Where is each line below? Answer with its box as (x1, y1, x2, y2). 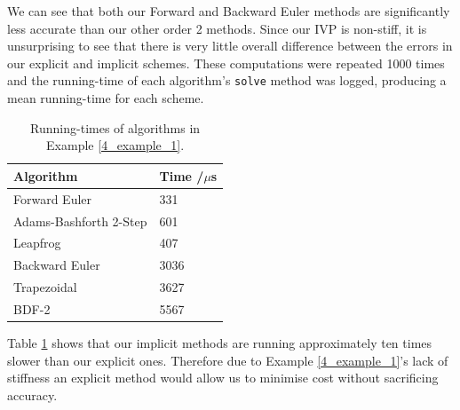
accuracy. (7, 385, 58, 404)
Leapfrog (13, 233, 61, 252)
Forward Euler (13, 189, 92, 208)
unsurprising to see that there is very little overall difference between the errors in (7, 36, 453, 55)
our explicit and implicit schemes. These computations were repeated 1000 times (7, 53, 445, 72)
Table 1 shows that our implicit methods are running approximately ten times (7, 333, 432, 351)
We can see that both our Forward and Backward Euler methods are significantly (7, 2, 450, 20)
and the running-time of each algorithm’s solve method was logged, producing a (7, 71, 447, 90)
